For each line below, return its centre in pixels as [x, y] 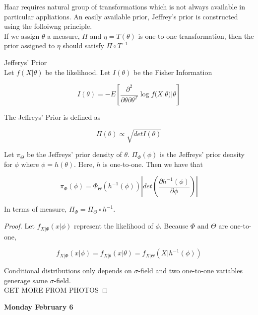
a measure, [64, 36]
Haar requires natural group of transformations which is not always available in [125, 6]
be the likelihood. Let [78, 72]
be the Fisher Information [173, 72]
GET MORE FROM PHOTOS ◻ [56, 290]
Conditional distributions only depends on [68, 271]
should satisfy [83, 45]
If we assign [22, 36]
